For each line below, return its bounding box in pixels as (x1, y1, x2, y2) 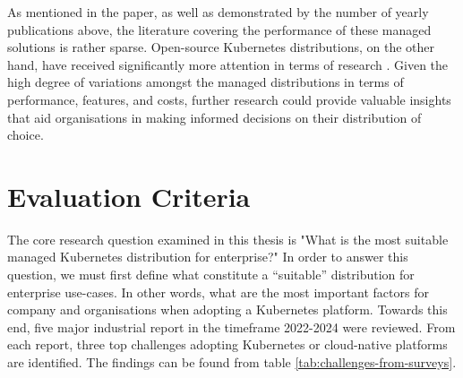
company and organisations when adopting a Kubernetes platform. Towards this (7, 300, 448, 319)
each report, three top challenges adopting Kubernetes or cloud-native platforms (7, 335, 448, 354)
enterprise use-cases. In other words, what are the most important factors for (7, 282, 429, 301)
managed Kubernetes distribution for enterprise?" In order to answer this (7, 247, 408, 266)
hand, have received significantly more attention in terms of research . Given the (7, 55, 449, 73)
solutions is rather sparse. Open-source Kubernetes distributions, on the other (7, 38, 434, 56)
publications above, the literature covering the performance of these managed (7, 20, 432, 39)
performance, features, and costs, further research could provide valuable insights (7, 90, 451, 108)
